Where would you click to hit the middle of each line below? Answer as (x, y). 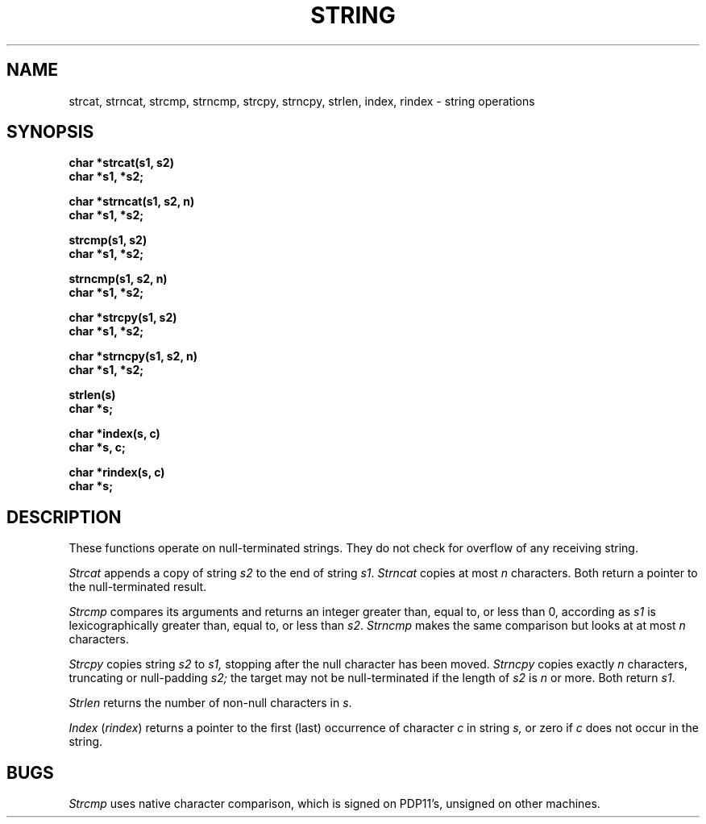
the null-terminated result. (138, 587)
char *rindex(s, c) (117, 472)
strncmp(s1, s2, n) (118, 279)
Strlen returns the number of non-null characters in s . (210, 703)
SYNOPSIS (50, 132)
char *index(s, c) (114, 434)
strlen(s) (92, 395)
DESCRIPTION (64, 517)
